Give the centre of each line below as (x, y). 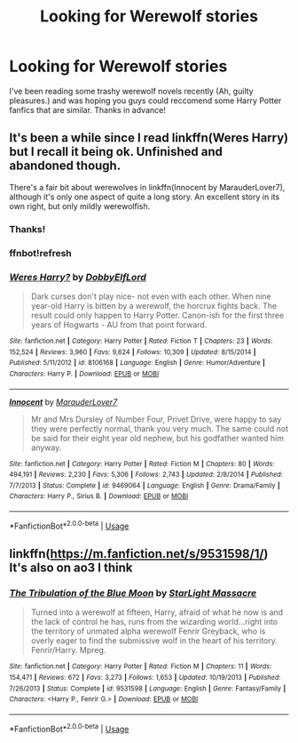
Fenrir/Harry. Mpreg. (68, 650)
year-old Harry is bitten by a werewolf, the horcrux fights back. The (154, 305)
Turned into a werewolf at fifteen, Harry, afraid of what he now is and (157, 612)
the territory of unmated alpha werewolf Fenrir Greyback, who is (148, 631)
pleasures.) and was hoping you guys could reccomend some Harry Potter (145, 101)
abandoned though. (65, 166)
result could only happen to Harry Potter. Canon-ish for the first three (157, 315)
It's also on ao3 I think (71, 568)
